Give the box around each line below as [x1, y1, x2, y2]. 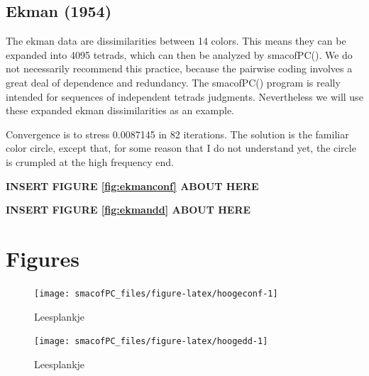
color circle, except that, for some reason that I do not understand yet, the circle [6, 140, 356, 155]
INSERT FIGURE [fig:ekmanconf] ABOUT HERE [6, 178, 259, 193]
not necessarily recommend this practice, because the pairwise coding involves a [6, 61, 353, 76]
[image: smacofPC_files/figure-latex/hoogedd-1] [34, 336, 268, 347]
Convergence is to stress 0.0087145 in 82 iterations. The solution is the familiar [6, 126, 349, 141]
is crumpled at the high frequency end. [6, 154, 175, 169]
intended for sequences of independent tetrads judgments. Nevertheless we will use [6, 89, 363, 104]
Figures [6, 243, 79, 272]
